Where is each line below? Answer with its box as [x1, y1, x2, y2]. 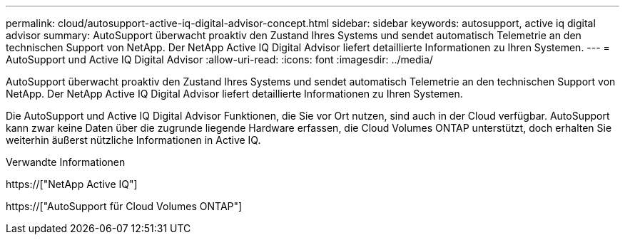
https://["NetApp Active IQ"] [6, 178, 138, 190]
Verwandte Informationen [6, 156, 126, 168]
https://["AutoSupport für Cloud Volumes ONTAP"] [6, 200, 243, 212]
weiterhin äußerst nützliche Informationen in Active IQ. [6, 134, 261, 146]
